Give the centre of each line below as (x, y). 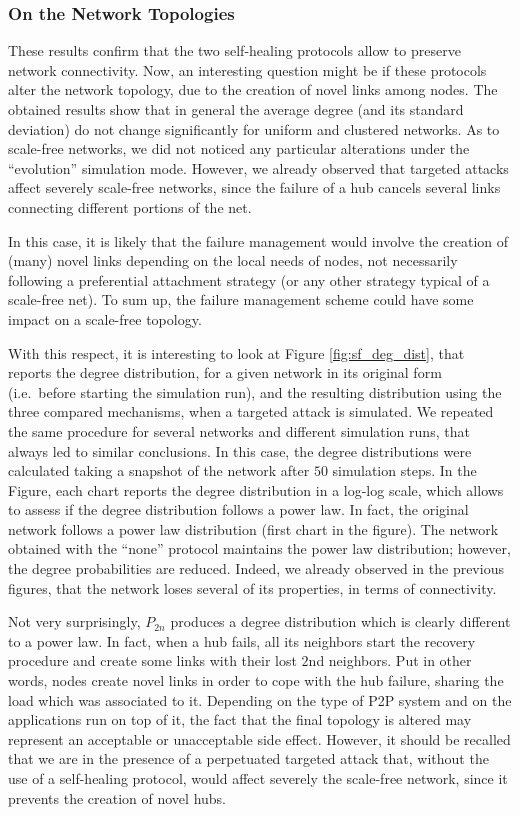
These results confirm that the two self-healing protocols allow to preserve (234, 50)
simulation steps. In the (404, 470)
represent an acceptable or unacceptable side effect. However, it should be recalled (259, 738)
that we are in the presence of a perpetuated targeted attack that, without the (248, 758)
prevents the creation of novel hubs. (117, 797)
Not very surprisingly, (74, 621)
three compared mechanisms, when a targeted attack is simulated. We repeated (251, 411)
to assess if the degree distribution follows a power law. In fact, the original (238, 509)
